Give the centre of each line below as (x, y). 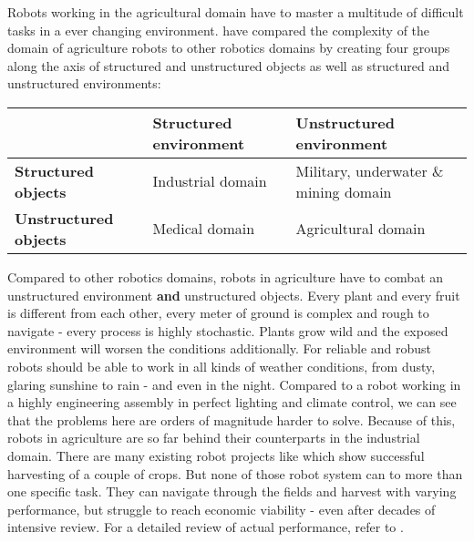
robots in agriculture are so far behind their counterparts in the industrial (214, 438)
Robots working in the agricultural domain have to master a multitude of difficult (236, 12)
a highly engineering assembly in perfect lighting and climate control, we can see (232, 402)
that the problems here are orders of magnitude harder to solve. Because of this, (232, 419)
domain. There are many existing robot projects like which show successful (216, 455)
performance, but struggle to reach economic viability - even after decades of (222, 509)
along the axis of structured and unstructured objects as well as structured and (228, 65)
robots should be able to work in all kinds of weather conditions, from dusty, (222, 366)
